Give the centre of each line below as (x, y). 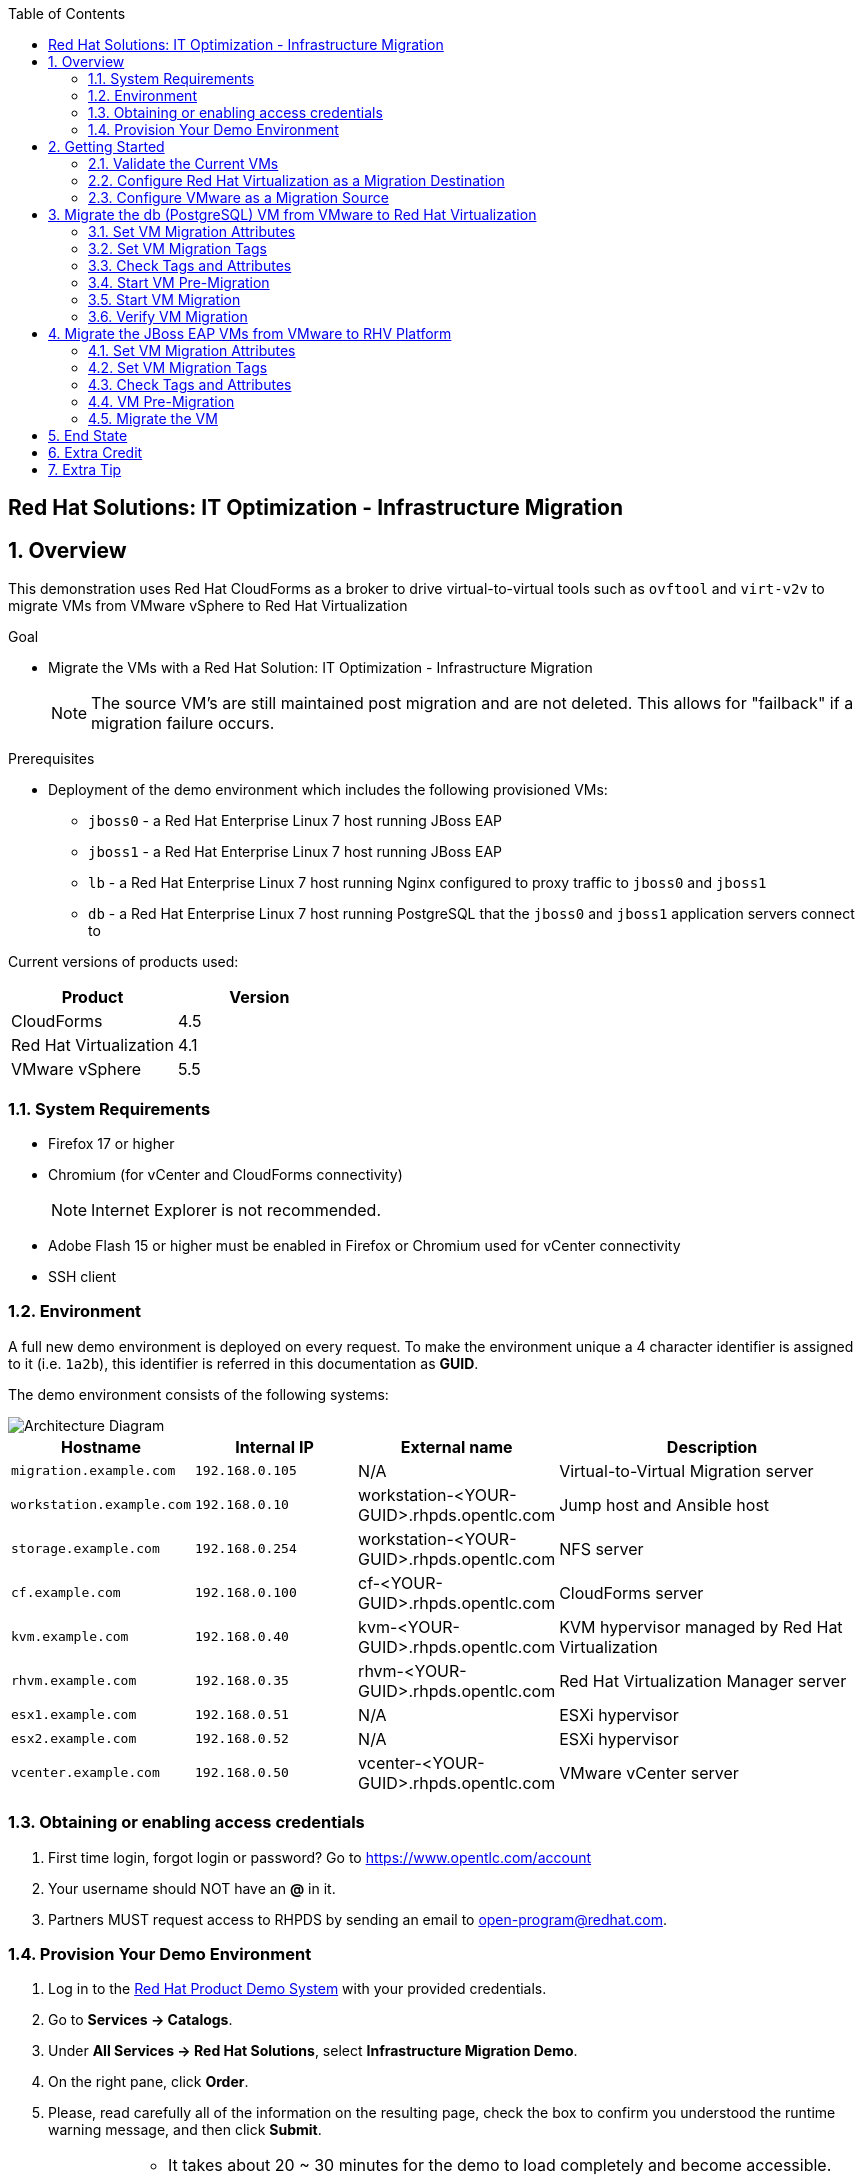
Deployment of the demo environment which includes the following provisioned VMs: (328, 790)
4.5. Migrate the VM (153, 418)
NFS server (601, 1548)
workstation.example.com (101, 1505)
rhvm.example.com (74, 1681)
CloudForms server (631, 1592)
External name (456, 1446)
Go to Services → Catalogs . (140, 2020)
